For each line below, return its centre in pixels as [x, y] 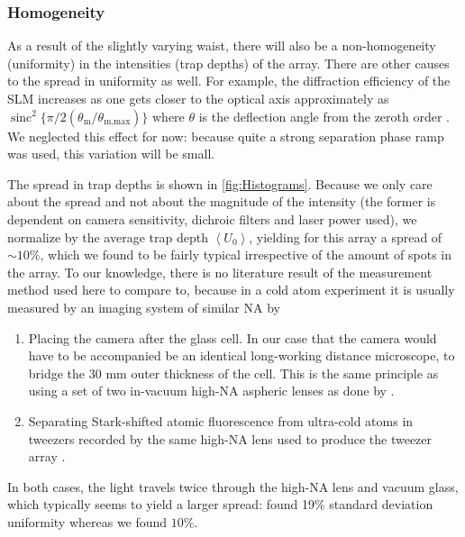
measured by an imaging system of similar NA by [144, 307]
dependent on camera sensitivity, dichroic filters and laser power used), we [212, 218]
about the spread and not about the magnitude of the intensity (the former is [222, 201]
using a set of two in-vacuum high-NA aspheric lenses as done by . [211, 391]
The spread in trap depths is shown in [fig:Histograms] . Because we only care [220, 183]
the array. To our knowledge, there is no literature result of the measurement [220, 272]
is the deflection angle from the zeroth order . [324, 116]
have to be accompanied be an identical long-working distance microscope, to [242, 355]
